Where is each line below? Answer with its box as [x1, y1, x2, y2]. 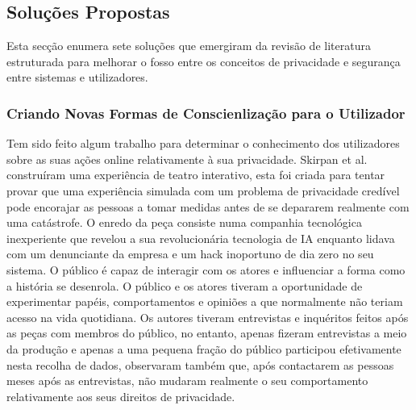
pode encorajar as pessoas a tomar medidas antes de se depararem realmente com [6, 198, 410, 215]
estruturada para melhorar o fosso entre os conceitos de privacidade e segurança [6, 52, 401, 69]
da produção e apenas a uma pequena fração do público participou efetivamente [6, 340, 401, 357]
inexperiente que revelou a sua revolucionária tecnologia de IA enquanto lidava [6, 229, 395, 246]
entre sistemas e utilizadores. [6, 69, 148, 86]
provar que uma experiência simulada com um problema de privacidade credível [6, 182, 400, 199]
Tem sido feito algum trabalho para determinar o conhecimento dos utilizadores [6, 135, 400, 152]
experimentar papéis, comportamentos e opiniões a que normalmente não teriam [6, 293, 403, 310]
